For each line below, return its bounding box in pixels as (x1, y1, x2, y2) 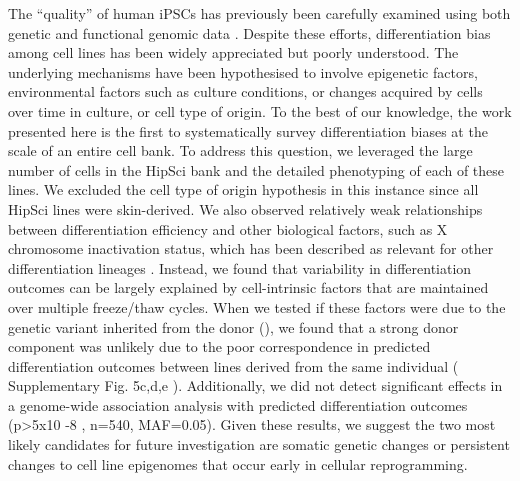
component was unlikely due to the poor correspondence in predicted (8, 336, 431, 357)
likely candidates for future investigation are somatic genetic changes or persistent (8, 434, 510, 455)
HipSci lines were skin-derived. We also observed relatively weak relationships (8, 198, 483, 219)
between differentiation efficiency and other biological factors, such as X (8, 218, 448, 239)
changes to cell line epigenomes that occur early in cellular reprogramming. (8, 453, 468, 474)
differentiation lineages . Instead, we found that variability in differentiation (8, 257, 472, 278)
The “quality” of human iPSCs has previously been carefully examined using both (8, 3, 511, 23)
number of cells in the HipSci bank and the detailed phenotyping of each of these (8, 159, 505, 180)
